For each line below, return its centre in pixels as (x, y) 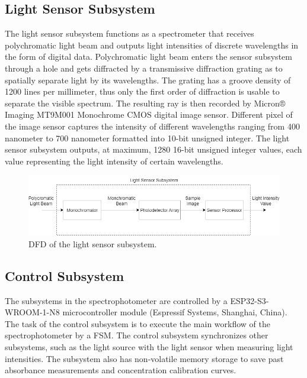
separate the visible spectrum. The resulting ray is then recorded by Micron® (145, 103)
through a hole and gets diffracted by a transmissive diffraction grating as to (144, 68)
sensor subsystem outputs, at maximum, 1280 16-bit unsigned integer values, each (153, 149)
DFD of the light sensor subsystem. (93, 243)
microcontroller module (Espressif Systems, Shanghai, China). (175, 312)
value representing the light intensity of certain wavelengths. (114, 161)
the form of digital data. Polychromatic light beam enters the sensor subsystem (148, 56)
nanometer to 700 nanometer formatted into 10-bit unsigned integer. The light (147, 138)
